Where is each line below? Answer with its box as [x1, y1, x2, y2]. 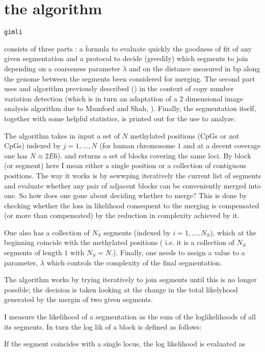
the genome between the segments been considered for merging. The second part [4, 73, 255, 84]
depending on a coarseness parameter [4, 63, 120, 73]
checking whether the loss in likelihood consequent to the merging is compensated [4, 200, 259, 210]
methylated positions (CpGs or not [130, 130, 240, 141]
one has [4, 150, 28, 160]
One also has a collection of [4, 227, 90, 237]
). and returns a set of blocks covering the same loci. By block [57, 150, 251, 160]
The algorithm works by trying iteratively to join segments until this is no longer [4, 274, 257, 285]
